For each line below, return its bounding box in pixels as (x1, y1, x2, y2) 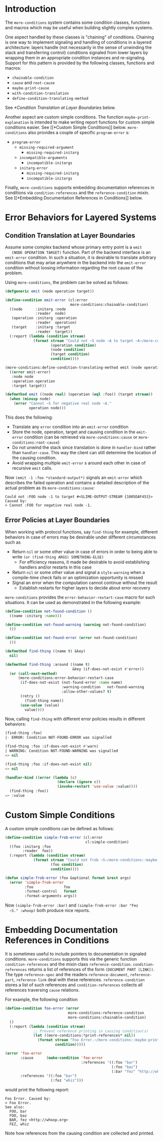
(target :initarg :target (11, 325, 70, 330)
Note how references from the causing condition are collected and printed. (5, 1130, 155, 1136)
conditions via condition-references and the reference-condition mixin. (5, 190, 149, 196)
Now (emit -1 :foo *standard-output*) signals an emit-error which (5, 474, 143, 480)
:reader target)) (35, 329, 73, 334)
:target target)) (11, 383, 47, 388)
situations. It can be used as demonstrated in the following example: (5, 599, 142, 605)
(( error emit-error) (9, 370, 51, 374)
